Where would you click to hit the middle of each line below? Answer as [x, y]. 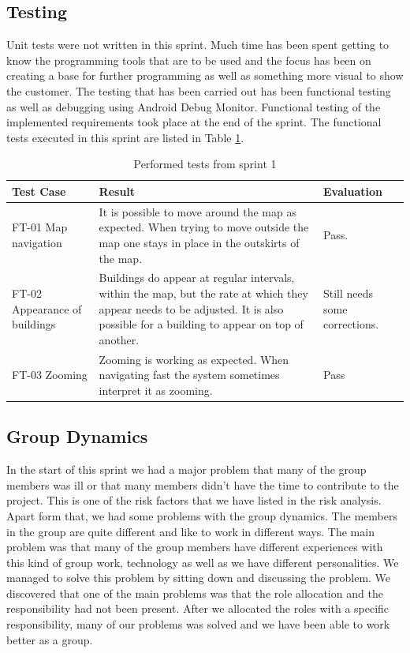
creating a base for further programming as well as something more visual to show [205, 75]
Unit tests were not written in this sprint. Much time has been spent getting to [198, 45]
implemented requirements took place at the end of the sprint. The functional [194, 122]
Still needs [348, 293]
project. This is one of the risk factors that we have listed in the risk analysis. [194, 500]
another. [119, 339]
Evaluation [353, 191]
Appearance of [47, 308]
